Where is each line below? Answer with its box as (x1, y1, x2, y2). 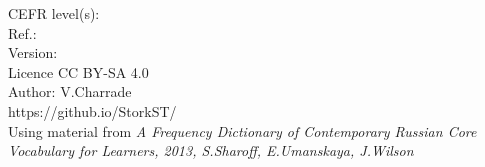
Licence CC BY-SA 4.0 (8, 61, 149, 82)
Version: (8, 42, 58, 63)
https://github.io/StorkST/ (8, 100, 177, 121)
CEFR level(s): (8, 3, 100, 23)
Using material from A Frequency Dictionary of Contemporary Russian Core (8, 120, 477, 141)
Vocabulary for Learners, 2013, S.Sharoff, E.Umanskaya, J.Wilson (8, 140, 414, 161)
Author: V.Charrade (8, 81, 132, 102)
